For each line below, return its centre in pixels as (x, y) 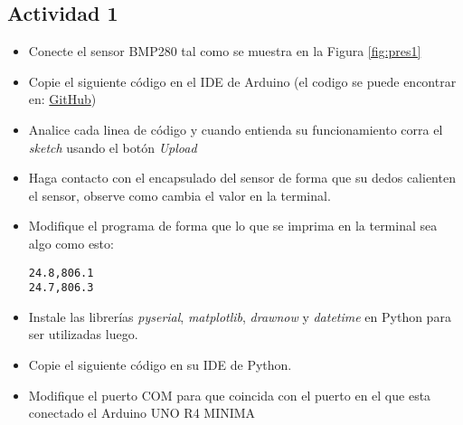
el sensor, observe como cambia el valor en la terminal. (180, 195)
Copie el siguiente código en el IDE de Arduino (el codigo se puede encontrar (242, 81)
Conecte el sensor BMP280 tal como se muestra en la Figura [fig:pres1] (225, 51)
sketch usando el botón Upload (113, 147)
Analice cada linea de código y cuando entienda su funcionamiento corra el (236, 129)
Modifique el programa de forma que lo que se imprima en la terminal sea (233, 226)
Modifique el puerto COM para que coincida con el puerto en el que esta (230, 395)
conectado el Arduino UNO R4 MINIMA (142, 413)
